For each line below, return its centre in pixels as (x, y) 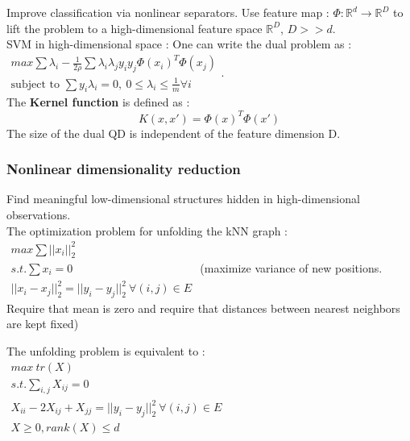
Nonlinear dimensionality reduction (124, 169)
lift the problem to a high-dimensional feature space (135, 28)
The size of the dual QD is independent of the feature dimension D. (174, 133)
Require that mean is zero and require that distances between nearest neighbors (203, 308)
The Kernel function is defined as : (98, 102)
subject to (35, 84)
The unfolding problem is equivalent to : (106, 351)
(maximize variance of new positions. (291, 268)
